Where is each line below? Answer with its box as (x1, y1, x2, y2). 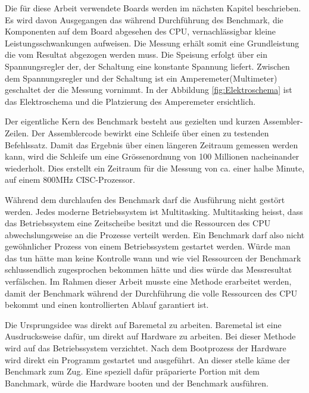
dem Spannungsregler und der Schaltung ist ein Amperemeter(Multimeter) (5, 71, 277, 84)
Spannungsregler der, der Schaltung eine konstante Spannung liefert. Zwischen (5, 60, 290, 72)
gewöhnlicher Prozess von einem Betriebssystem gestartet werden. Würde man (5, 240, 291, 252)
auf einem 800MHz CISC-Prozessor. (5, 173, 135, 186)
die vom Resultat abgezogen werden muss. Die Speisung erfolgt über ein (5, 48, 268, 61)
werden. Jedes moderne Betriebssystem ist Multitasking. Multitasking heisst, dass (5, 205, 303, 217)
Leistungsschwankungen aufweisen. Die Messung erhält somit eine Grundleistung (5, 36, 299, 49)
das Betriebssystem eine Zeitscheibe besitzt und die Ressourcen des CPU (5, 217, 271, 229)
